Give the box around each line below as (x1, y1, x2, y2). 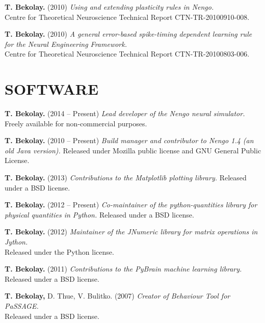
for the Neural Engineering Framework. (5, 38, 127, 49)
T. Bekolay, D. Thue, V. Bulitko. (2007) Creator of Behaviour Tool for (5, 290, 230, 301)
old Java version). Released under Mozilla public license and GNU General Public (5, 145, 261, 155)
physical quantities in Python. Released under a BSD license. (5, 209, 194, 220)
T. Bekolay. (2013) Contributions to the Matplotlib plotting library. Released (5, 172, 247, 183)
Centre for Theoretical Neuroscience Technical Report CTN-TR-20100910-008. (5, 11, 250, 22)
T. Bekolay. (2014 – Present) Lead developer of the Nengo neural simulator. (5, 108, 245, 119)
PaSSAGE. (5, 301, 39, 311)
